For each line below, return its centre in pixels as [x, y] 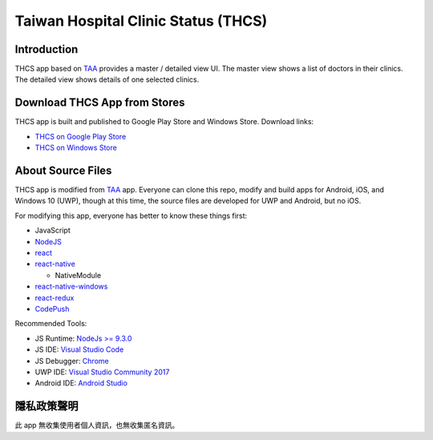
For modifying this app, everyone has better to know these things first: [131, 216]
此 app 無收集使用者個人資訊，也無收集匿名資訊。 [97, 426]
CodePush [52, 309]
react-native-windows [71, 287]
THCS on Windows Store [76, 147]
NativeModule [78, 275]
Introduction [47, 49]
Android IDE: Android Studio [81, 383]
